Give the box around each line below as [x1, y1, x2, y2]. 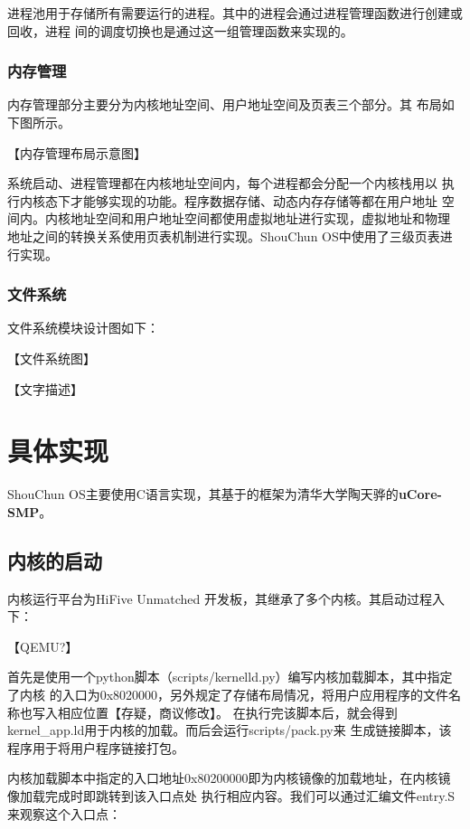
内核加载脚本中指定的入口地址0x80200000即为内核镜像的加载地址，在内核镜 [7, 768, 451, 787]
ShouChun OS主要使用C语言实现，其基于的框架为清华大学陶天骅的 [7, 485, 399, 504]
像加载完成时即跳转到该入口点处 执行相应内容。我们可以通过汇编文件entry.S [7, 787, 456, 805]
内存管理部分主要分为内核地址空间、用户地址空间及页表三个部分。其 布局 [7, 95, 442, 114]
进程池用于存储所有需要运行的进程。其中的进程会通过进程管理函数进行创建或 [7, 4, 463, 22]
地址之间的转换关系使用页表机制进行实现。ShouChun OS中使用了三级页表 [7, 226, 440, 245]
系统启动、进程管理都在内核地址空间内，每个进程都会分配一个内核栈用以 [7, 174, 437, 193]
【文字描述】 [7, 379, 83, 398]
